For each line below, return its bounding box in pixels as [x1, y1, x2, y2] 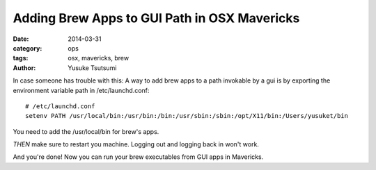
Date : [13, 35, 29, 43]
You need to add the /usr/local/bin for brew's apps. [13, 127, 159, 135]
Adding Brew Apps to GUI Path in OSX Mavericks [13, 10, 300, 26]
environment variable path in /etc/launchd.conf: [13, 86, 150, 94]
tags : [13, 54, 29, 62]
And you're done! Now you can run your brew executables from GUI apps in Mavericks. [13, 153, 264, 161]
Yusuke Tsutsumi [68, 63, 117, 72]
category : [13, 44, 42, 52]
